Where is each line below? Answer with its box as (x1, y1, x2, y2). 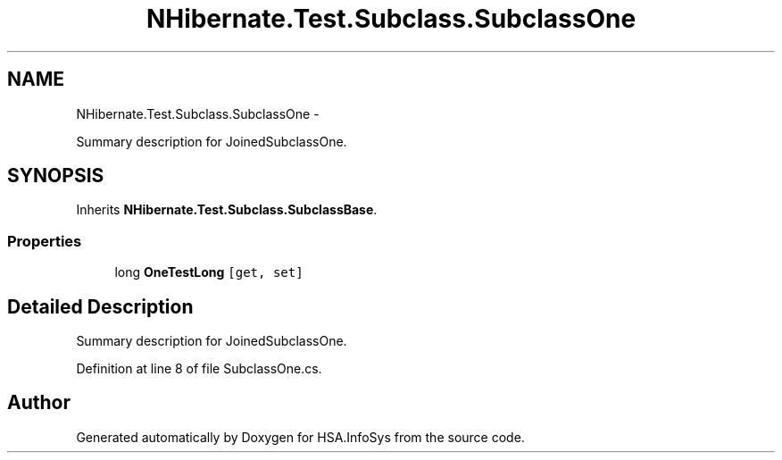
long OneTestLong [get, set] (114, 264, 304, 280)
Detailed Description (7, 295, 194, 318)
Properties (7, 231, 82, 250)
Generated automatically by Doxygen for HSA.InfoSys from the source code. (76, 429, 525, 445)
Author (7, 391, 71, 414)
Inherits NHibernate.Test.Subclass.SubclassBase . (76, 202, 378, 218)
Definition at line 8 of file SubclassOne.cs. (76, 361, 322, 377)
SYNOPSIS (7, 164, 104, 188)
